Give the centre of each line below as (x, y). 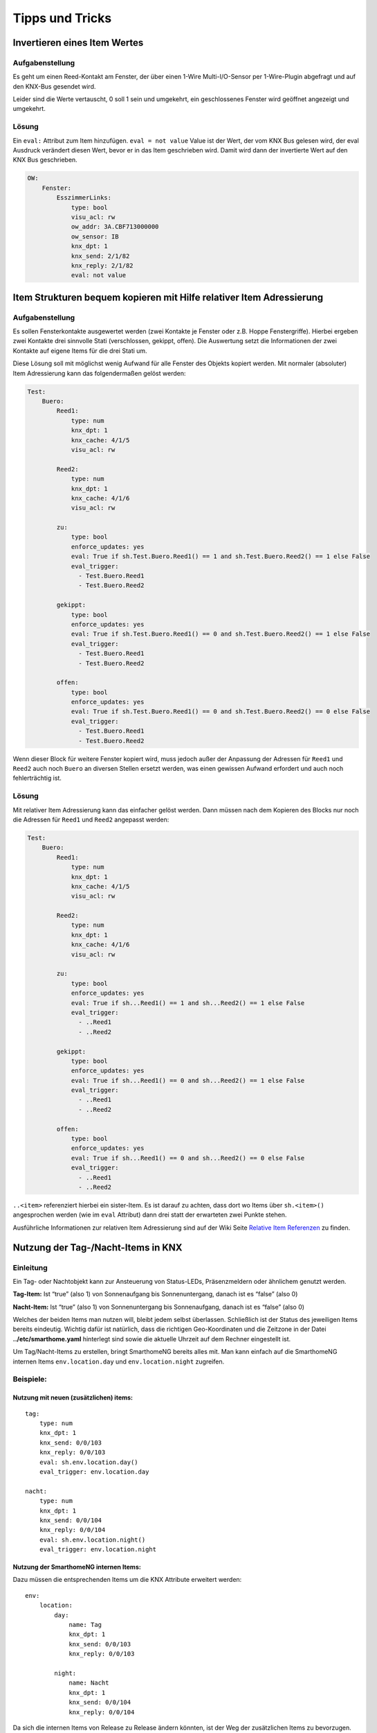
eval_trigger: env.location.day (94, 1472)
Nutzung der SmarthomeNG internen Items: (77, 1567)
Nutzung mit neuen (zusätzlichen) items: (73, 1397)
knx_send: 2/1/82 (100, 256)
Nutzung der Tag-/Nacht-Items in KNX (98, 1247)
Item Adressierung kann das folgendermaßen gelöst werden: (99, 373)
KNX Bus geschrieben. (45, 160)
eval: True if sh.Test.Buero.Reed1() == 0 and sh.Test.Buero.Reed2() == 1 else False (220, 634)
